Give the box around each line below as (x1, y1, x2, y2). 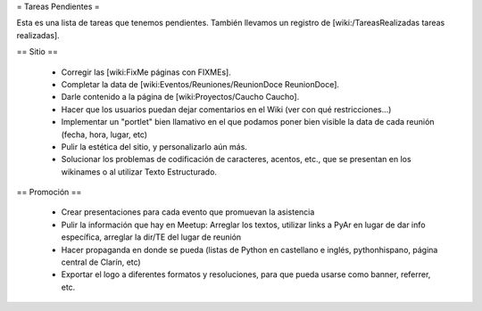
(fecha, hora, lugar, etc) (61, 129, 147, 140)
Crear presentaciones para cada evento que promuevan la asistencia (61, 207, 315, 217)
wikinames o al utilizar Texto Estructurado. (61, 166, 218, 177)
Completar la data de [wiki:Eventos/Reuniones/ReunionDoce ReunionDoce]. (61, 78, 339, 89)
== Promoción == (16, 187, 82, 198)
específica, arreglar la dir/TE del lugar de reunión (61, 232, 242, 242)
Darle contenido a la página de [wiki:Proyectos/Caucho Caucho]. (61, 92, 300, 102)
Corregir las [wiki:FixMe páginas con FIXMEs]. (61, 67, 231, 78)
